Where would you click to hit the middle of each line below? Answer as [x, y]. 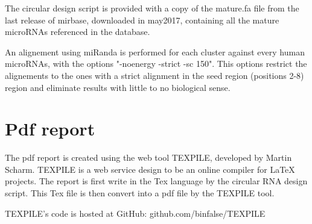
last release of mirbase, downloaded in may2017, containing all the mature [142, 20]
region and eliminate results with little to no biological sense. [118, 87]
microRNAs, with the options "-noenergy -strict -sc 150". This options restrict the [156, 64]
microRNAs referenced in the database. [78, 32]
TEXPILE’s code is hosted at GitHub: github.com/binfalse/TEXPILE [135, 213]
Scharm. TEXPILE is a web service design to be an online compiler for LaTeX [150, 169]
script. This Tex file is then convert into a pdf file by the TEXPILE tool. [140, 193]
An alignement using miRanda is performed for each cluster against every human [155, 51]
